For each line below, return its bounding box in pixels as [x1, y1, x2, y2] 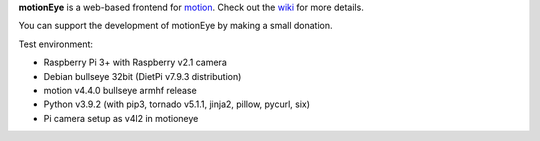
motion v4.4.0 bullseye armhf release [43, 84, 197, 96]
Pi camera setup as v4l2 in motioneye [43, 112, 199, 124]
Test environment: [18, 38, 94, 50]
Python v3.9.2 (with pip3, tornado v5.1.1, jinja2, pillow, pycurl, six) [43, 98, 310, 110]
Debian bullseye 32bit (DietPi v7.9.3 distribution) [43, 70, 242, 82]
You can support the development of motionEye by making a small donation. [18, 20, 334, 32]
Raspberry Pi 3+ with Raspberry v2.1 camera [43, 56, 227, 69]
